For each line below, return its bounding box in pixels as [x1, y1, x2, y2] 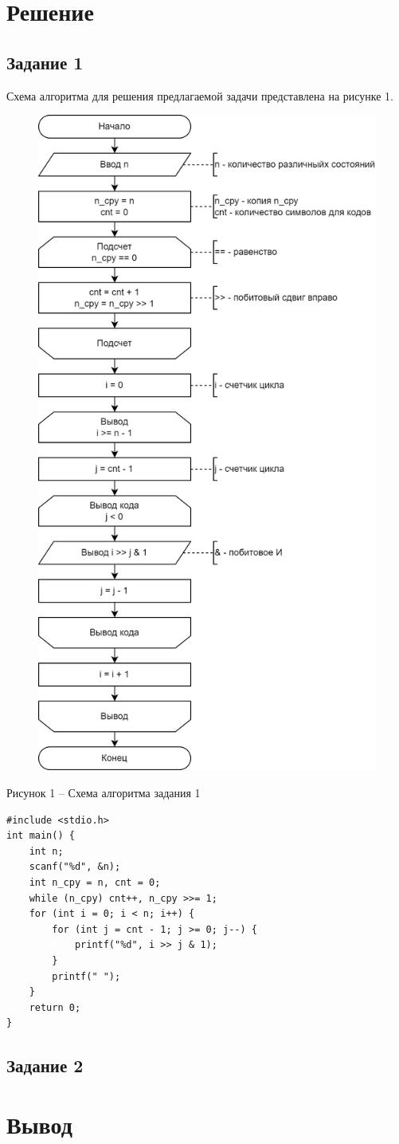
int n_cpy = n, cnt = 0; [29, 877, 161, 889]
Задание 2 [6, 1053, 84, 1078]
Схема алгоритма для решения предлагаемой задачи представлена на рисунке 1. [6, 87, 394, 104]
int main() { [6, 830, 75, 842]
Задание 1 [6, 49, 84, 74]
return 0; [29, 1001, 81, 1013]
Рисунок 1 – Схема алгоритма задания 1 [6, 784, 201, 801]
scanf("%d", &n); [29, 861, 121, 873]
